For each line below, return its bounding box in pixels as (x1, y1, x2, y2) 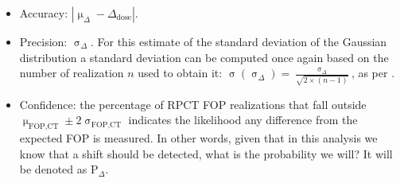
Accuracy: (19, 5, 68, 21)
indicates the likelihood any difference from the (128, 111, 358, 128)
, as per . (351, 64, 395, 81)
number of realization (19, 64, 124, 81)
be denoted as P (19, 161, 99, 177)
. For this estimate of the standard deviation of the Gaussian (90, 33, 387, 49)
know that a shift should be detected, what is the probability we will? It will (19, 145, 393, 162)
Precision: (19, 33, 68, 49)
